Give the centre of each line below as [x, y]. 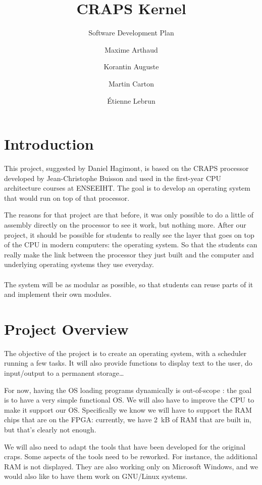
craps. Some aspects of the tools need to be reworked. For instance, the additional [131, 456]
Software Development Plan [131, 33]
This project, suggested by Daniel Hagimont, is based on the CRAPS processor [126, 168]
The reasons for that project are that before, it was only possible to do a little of [129, 215]
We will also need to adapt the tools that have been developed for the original [125, 446]
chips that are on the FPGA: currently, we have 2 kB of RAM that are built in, [128, 420]
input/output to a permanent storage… [64, 373]
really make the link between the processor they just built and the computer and [129, 254]
